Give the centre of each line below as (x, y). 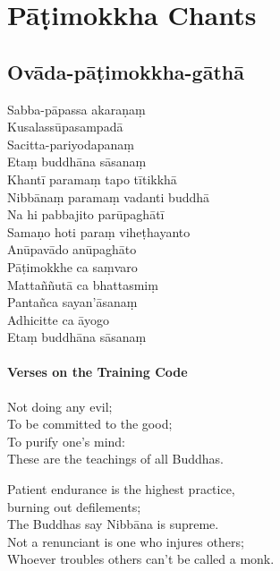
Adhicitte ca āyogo (58, 319)
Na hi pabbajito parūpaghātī (86, 214)
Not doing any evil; (60, 406)
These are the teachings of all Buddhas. (115, 459)
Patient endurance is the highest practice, (121, 489)
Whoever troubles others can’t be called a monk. (141, 559)
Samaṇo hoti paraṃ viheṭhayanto (99, 231)
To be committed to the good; (90, 424)
